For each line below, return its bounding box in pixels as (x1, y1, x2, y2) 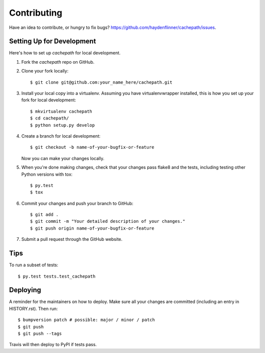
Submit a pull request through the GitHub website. (21, 236, 123, 242)
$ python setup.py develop (30, 122, 95, 128)
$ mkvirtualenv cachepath (30, 108, 93, 114)
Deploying (9, 286, 41, 294)
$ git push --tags (18, 331, 62, 336)
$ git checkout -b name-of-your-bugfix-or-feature (30, 144, 155, 150)
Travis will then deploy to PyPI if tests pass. (9, 342, 97, 348)
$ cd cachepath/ (30, 116, 69, 121)
